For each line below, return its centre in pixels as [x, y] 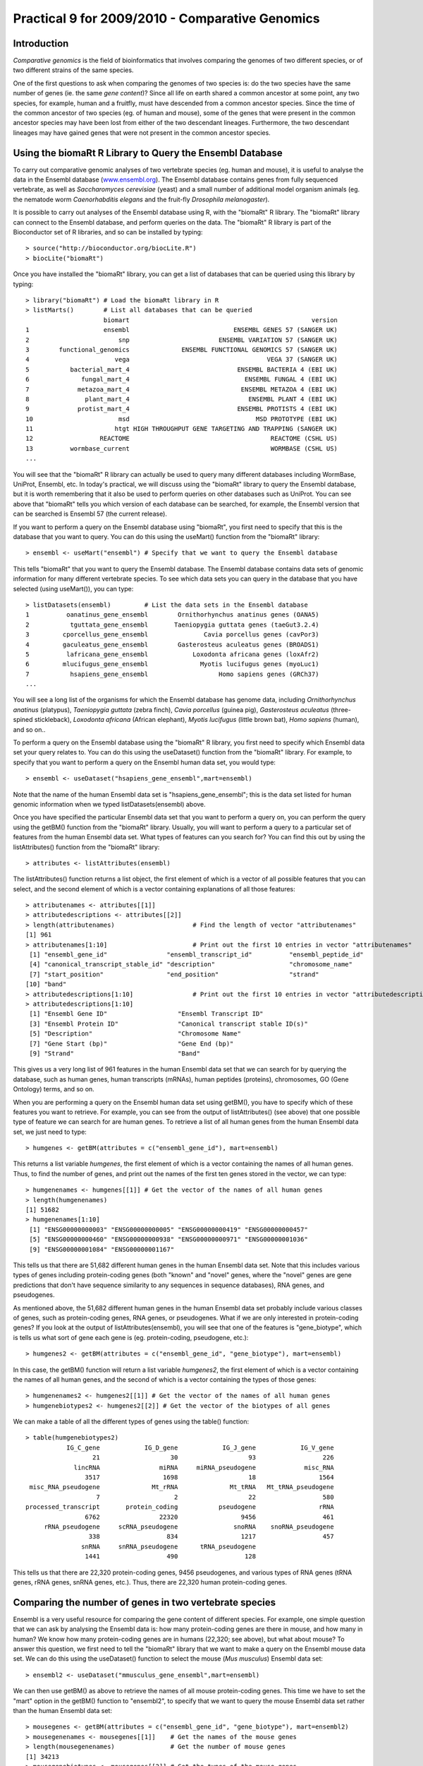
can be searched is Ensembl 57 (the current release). [90, 514]
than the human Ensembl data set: [63, 1710]
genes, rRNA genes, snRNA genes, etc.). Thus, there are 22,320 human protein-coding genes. [150, 1582]
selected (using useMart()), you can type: [73, 588]
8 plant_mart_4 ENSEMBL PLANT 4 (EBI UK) [182, 399]
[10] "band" [46, 984]
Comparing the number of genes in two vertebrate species [145, 1602]
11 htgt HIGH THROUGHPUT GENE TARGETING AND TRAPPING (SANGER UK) [182, 429]
